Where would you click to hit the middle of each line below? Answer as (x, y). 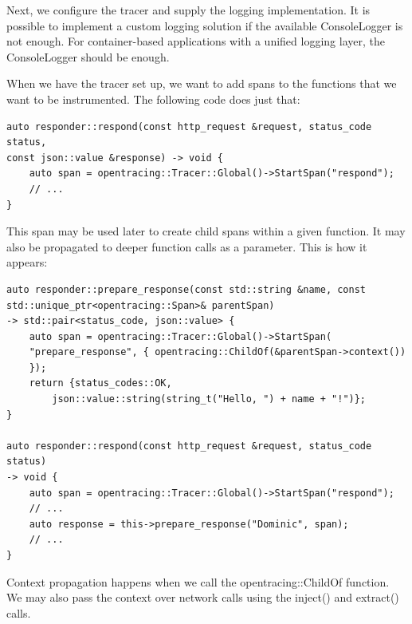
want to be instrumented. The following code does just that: (153, 99)
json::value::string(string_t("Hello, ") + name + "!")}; (209, 399)
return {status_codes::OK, (100, 383)
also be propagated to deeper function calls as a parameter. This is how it (187, 246)
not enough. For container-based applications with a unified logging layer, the (196, 41)
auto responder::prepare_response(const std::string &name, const (186, 289)
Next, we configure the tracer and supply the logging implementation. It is (188, 10)
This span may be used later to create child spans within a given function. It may (206, 231)
